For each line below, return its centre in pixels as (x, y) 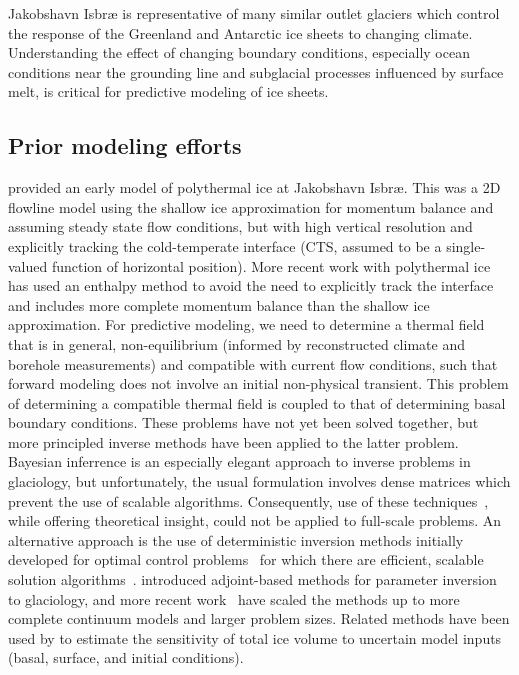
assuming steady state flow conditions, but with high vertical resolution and (240, 226)
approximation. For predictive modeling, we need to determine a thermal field (246, 324)
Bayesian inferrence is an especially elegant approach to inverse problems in (239, 461)
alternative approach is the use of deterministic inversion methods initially (236, 539)
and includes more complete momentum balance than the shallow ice (219, 304)
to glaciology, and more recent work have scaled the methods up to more (234, 598)
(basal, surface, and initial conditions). (126, 657)
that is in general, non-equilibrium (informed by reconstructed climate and (236, 343)
